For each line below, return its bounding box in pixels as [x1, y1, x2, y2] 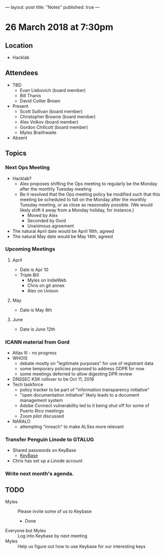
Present [12, 103, 29, 109]
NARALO [12, 418, 31, 424]
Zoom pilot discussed [19, 413, 64, 419]
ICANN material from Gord [5, 339, 70, 346]
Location [5, 41, 33, 50]
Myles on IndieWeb [27, 277, 67, 283]
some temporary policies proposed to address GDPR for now [19, 366, 145, 372]
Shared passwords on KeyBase [12, 447, 77, 453]
